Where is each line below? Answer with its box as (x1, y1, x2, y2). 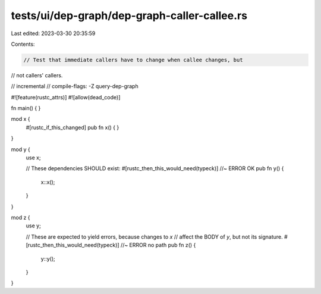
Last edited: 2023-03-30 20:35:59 (11, 30, 96, 37)
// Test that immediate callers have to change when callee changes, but (23, 57, 243, 63)
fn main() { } (11, 105, 41, 112)
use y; (26, 222, 41, 229)
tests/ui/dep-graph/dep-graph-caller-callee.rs (11, 9, 248, 22)
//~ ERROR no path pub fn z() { (120, 242, 196, 249)
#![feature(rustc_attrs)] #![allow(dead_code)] (11, 93, 121, 101)
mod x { (11, 115, 30, 123)
